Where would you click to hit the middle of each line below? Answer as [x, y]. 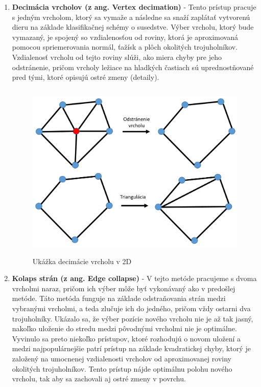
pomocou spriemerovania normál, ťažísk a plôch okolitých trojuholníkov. [125, 47]
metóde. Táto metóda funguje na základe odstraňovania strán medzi [119, 298]
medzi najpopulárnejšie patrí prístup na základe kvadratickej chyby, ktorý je [131, 348]
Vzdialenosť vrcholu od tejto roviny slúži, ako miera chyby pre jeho [117, 57]
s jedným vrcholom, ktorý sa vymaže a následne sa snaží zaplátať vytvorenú [131, 17]
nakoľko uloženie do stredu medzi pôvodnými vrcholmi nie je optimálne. [124, 328]
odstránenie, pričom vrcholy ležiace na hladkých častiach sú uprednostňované [133, 67]
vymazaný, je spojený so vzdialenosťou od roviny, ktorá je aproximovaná [125, 37]
